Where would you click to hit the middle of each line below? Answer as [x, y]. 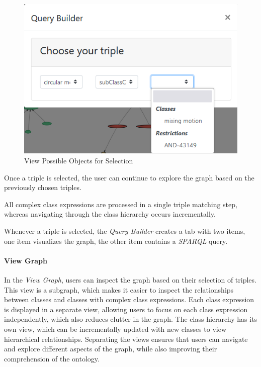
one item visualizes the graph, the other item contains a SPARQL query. [116, 241]
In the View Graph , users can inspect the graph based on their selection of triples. [130, 280]
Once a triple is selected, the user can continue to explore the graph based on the [129, 177]
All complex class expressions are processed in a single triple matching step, [121, 204]
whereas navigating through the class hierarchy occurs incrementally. [110, 214]
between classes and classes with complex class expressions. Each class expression [129, 299]
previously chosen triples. [43, 187]
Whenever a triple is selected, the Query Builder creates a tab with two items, [125, 231]
